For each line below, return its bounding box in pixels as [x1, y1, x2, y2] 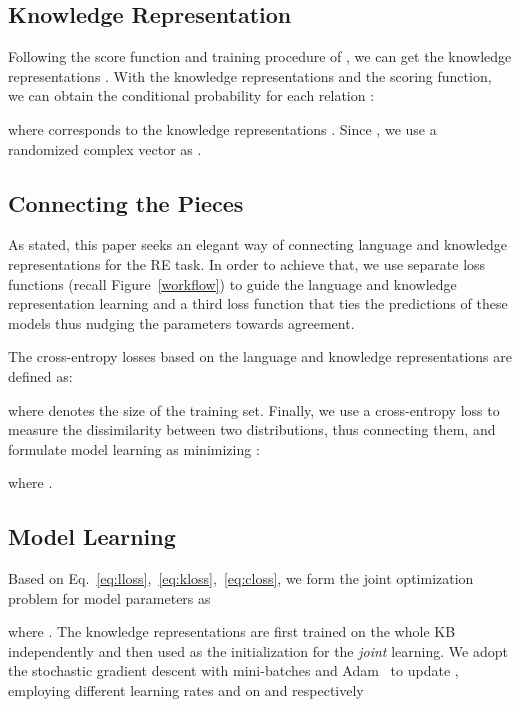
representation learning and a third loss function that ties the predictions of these [8, 293, 508, 314]
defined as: [8, 365, 73, 386]
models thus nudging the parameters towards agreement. [8, 312, 355, 333]
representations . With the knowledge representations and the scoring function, [8, 65, 492, 86]
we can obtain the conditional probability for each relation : [8, 85, 375, 106]
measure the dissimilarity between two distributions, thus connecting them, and [8, 419, 496, 440]
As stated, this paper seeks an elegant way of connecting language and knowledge [8, 234, 507, 255]
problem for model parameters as [8, 587, 211, 608]
